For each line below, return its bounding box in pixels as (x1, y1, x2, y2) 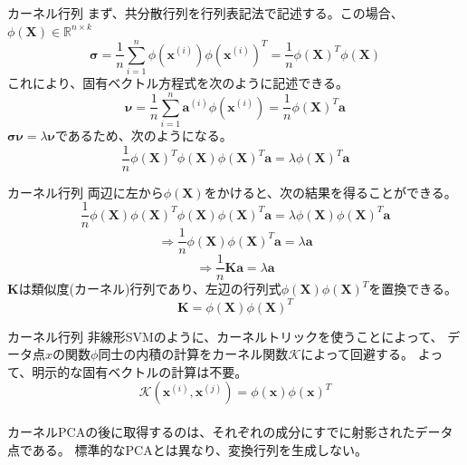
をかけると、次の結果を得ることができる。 (204, 182, 457, 201)
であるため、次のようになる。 (54, 126, 233, 145)
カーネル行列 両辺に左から (7, 182, 164, 201)
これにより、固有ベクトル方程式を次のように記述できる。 (7, 73, 348, 92)
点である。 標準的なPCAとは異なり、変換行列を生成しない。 (7, 440, 368, 459)
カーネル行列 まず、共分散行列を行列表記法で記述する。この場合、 (7, 4, 404, 22)
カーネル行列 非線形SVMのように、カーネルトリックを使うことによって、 (7, 326, 443, 345)
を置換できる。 (368, 279, 458, 298)
